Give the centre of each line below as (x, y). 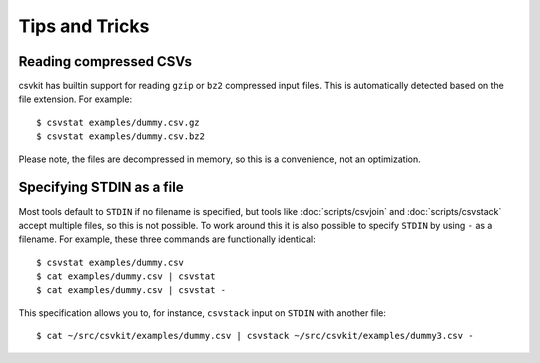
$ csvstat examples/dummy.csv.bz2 (120, 136)
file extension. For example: (75, 99)
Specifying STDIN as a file (101, 187)
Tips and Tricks (84, 26)
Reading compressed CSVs (105, 61)
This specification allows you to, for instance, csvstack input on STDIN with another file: (202, 312)
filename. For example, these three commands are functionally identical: (167, 239)
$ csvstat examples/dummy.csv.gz (118, 122)
